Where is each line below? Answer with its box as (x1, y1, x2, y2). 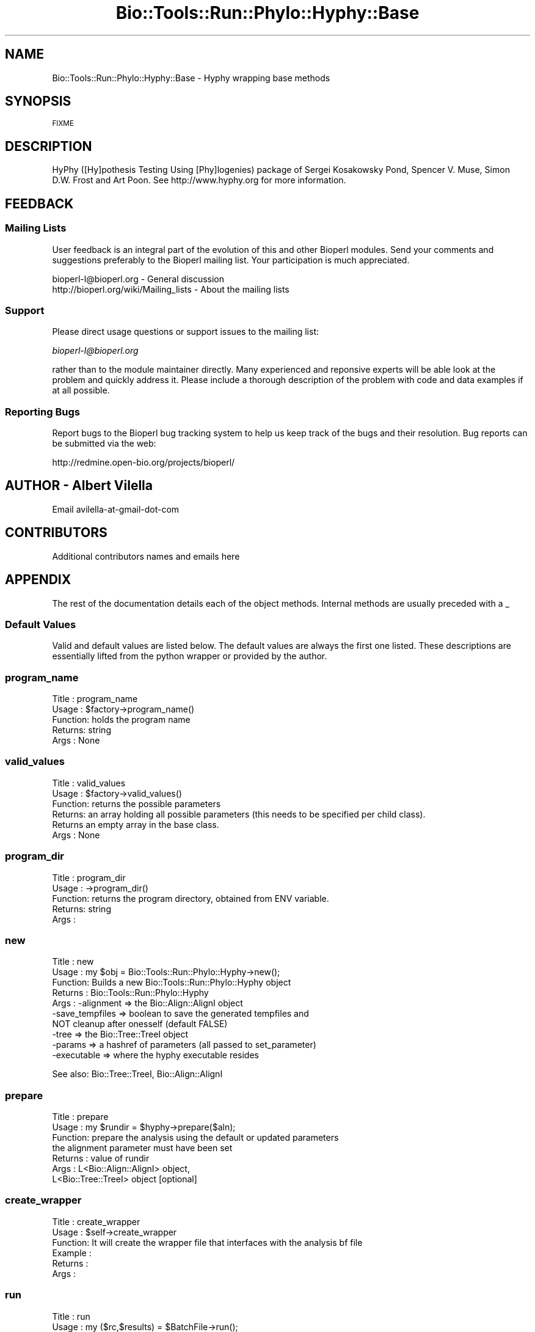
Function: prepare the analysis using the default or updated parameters (52, 1132, 339, 1143)
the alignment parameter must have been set (52, 1143, 233, 1154)
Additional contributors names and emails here (52, 551, 240, 562)
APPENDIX (5, 572, 71, 588)
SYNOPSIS (5, 93, 71, 109)
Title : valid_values (52, 777, 126, 788)
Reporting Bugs (5, 405, 80, 418)
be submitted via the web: (52, 438, 156, 448)
